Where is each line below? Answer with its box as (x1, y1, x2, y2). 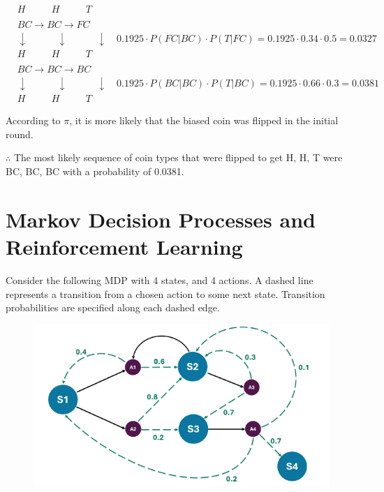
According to (6, 113, 61, 128)
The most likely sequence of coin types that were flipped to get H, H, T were (13, 150, 343, 165)
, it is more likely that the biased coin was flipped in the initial (69, 113, 339, 128)
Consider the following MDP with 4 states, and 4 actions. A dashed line (6, 272, 313, 287)
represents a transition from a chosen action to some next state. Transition (6, 286, 325, 301)
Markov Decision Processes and (6, 204, 316, 233)
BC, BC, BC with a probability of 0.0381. (6, 164, 184, 179)
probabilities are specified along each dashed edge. (6, 300, 220, 315)
